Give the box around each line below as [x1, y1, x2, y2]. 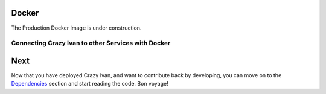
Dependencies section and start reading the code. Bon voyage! [11, 80, 168, 87]
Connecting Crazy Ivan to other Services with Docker [11, 39, 171, 48]
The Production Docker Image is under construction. [11, 24, 142, 31]
